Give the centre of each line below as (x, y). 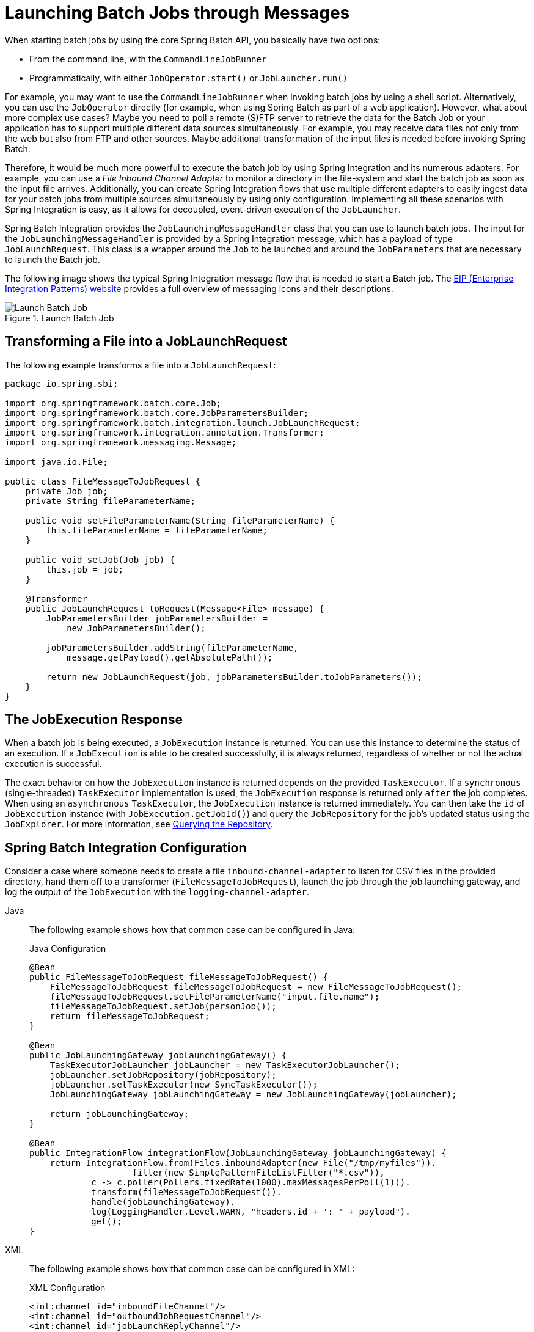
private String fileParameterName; (110, 501)
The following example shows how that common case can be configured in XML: (192, 1269)
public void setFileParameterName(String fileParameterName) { (180, 520)
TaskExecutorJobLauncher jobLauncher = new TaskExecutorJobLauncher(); (225, 1065)
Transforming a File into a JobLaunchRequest (146, 342)
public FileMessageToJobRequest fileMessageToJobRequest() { (179, 977)
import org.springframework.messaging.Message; (121, 442)
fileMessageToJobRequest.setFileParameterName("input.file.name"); (215, 997)
